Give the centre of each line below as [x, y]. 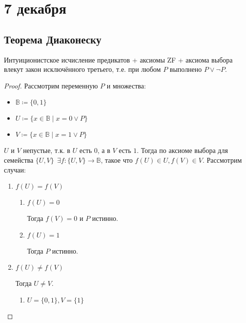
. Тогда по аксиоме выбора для [182, 150]
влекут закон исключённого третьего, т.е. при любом [82, 69]
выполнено [186, 69]
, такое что [117, 160]
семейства [19, 160]
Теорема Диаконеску [53, 39]
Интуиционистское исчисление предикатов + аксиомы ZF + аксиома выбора [118, 59]
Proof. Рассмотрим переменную [51, 85]
